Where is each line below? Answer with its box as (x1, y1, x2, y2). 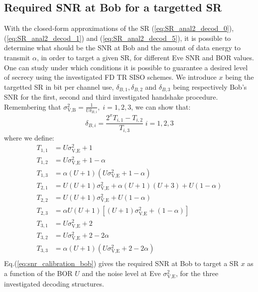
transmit (4, 52, 30, 62)
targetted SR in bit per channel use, (4, 81, 114, 92)
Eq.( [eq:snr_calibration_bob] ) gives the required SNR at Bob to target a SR (4, 258, 239, 269)
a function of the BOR (4, 268, 73, 278)
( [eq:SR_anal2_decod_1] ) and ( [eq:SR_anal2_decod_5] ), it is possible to (4, 32, 231, 43)
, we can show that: (131, 101, 191, 112)
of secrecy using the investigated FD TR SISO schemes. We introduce (4, 72, 217, 82)
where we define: (4, 132, 54, 143)
